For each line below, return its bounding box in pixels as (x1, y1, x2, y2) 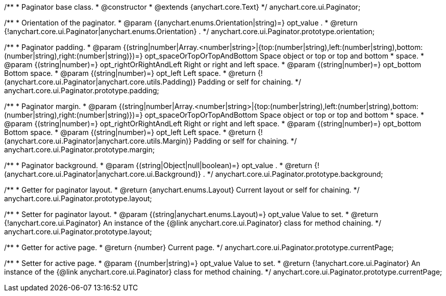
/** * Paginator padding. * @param (4, 43, 121, 51)
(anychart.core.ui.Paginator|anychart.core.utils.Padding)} (4, 77, 196, 86)
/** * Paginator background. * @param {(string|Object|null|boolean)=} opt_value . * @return (4, 161, 312, 170)
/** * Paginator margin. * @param (4, 102, 117, 111)
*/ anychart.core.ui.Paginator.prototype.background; (207, 170, 383, 178)
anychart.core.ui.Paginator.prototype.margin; (4, 145, 155, 154)
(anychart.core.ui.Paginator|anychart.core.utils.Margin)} (4, 137, 192, 145)
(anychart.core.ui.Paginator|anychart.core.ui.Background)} (4, 170, 201, 178)
